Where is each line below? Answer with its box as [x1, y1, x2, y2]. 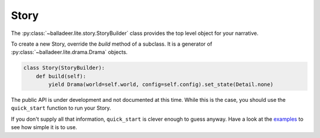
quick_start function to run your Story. [11, 104, 111, 112]
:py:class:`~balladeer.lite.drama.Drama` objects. [11, 49, 128, 56]
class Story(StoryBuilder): [23, 65, 105, 71]
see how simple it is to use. [11, 124, 77, 131]
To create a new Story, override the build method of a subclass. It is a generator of [11, 40, 213, 47]
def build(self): [36, 73, 87, 79]
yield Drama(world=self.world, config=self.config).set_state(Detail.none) [48, 81, 274, 88]
